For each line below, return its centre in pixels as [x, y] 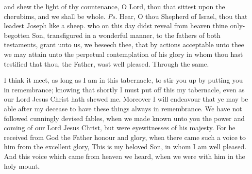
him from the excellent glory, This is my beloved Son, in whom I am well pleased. [125, 147]
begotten [17, 35]
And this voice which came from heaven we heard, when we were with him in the [125, 156]
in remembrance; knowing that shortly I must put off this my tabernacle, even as [124, 89]
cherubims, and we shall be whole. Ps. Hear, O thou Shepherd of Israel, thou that [126, 16]
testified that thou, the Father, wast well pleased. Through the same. [107, 63]
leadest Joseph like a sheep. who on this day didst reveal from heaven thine [116, 26]
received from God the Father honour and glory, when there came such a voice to [125, 137]
